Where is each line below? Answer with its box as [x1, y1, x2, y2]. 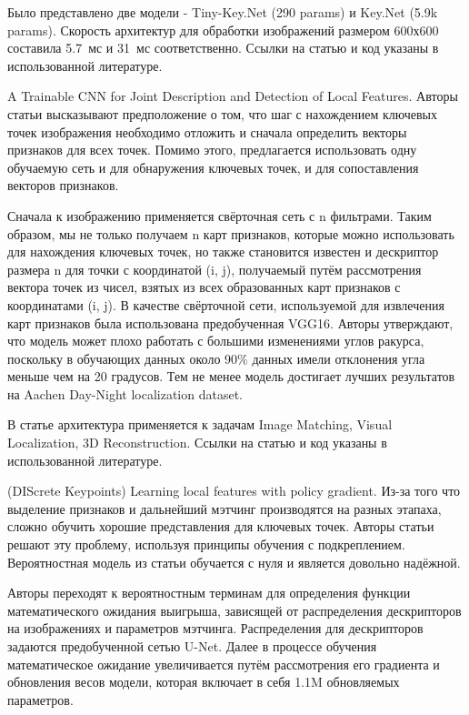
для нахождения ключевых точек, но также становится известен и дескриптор [7, 242, 439, 261]
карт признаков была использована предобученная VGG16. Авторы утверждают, [7, 313, 454, 332]
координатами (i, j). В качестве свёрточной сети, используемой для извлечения [7, 295, 444, 314]
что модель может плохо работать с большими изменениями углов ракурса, [7, 331, 424, 350]
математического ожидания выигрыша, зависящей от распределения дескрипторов [7, 600, 462, 619]
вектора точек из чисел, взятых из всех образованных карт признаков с [7, 277, 401, 297]
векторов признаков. [7, 176, 119, 195]
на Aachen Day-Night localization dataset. [7, 384, 243, 403]
